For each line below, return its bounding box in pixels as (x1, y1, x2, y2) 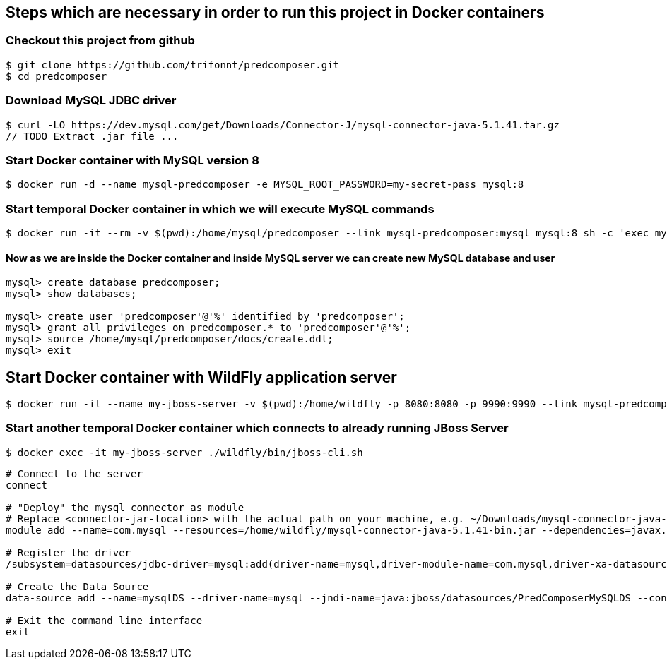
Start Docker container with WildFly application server (6, 368, 397, 386)
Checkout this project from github (6, 33, 195, 48)
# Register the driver (6, 546, 131, 558)
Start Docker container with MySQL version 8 (6, 152, 259, 167)
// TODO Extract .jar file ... (6, 130, 179, 142)
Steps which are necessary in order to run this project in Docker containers (6, 4, 545, 21)
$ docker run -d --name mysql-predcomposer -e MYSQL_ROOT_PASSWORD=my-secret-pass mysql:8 (6, 179, 524, 191)
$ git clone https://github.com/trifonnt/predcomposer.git (6, 59, 340, 71)
